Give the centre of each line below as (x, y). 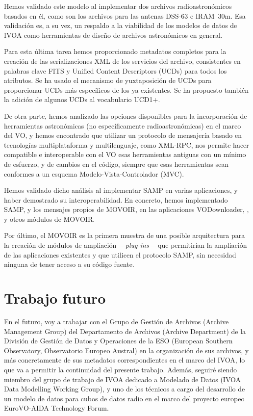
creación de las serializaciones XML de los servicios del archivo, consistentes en (122, 61)
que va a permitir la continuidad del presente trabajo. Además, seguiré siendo (120, 369)
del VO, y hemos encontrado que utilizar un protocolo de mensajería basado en (123, 135)
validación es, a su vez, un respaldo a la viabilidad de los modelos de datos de (121, 25)
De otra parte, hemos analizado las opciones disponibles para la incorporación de (126, 116)
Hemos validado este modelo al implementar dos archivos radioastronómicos (118, 6)
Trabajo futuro (55, 298)
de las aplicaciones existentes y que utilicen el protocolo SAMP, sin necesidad (120, 254)
